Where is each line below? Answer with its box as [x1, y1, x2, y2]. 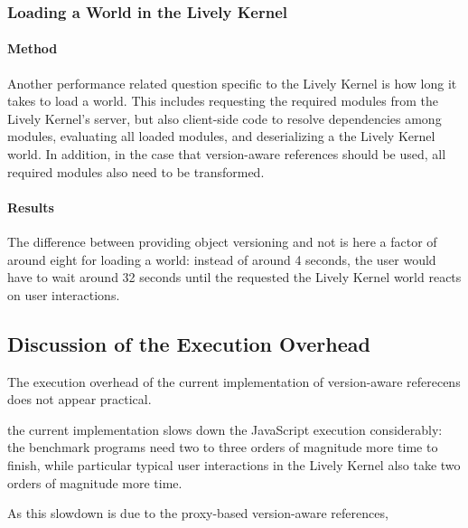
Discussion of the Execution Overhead [7, 329, 370, 357]
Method [7, 39, 58, 58]
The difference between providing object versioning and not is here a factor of [7, 232, 437, 250]
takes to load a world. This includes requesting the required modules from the [7, 91, 438, 110]
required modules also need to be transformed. [7, 162, 265, 181]
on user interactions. [7, 285, 120, 304]
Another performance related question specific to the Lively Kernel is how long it [7, 73, 457, 92]
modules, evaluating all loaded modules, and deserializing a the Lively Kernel [7, 127, 435, 146]
